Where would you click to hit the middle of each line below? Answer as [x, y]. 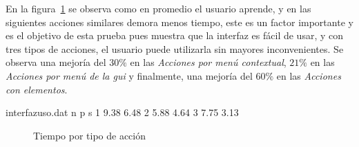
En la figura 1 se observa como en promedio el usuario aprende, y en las [158, 8]
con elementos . [37, 89]
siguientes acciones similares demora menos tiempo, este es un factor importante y [179, 22]
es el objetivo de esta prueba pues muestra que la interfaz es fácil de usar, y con [175, 35]
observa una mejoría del [56, 62]
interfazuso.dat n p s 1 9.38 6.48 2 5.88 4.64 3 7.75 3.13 [122, 112]
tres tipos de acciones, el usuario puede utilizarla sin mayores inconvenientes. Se [175, 48]
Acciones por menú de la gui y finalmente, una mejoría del [129, 75]
